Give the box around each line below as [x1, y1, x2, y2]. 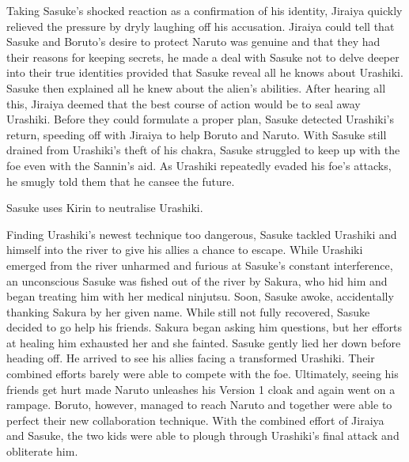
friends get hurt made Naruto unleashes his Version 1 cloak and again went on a [6, 381, 396, 397]
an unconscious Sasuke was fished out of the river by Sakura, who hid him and [6, 272, 388, 289]
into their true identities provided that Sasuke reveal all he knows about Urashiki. [6, 64, 403, 81]
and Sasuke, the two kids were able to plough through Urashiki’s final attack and [6, 427, 400, 444]
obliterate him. [6, 443, 78, 460]
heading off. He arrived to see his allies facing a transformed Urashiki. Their [6, 350, 375, 366]
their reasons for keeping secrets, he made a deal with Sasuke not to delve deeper [6, 48, 400, 65]
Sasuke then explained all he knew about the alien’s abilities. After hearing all [6, 79, 386, 96]
